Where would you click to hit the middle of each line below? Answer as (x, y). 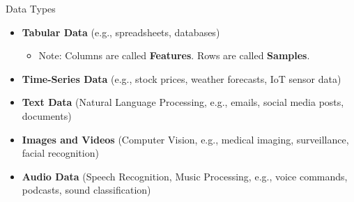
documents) (47, 115)
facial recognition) (60, 153)
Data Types (31, 8)
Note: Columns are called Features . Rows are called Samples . (174, 55)
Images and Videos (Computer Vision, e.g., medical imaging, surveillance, (185, 139)
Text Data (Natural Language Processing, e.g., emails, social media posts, (183, 102)
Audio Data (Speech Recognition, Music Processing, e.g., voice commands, (185, 176)
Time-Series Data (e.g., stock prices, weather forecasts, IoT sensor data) (182, 78)
